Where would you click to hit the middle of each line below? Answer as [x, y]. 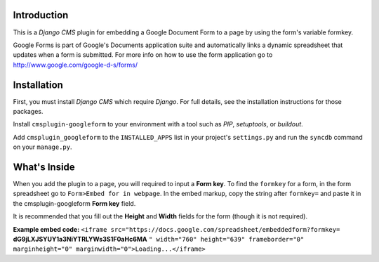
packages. [28, 111]
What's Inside [44, 167]
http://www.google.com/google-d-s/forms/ [75, 65]
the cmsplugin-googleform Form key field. [74, 203]
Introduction [41, 15]
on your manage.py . [42, 147]
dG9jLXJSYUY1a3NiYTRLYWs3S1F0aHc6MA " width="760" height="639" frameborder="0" [159, 240]
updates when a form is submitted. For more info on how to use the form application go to [143, 55]
